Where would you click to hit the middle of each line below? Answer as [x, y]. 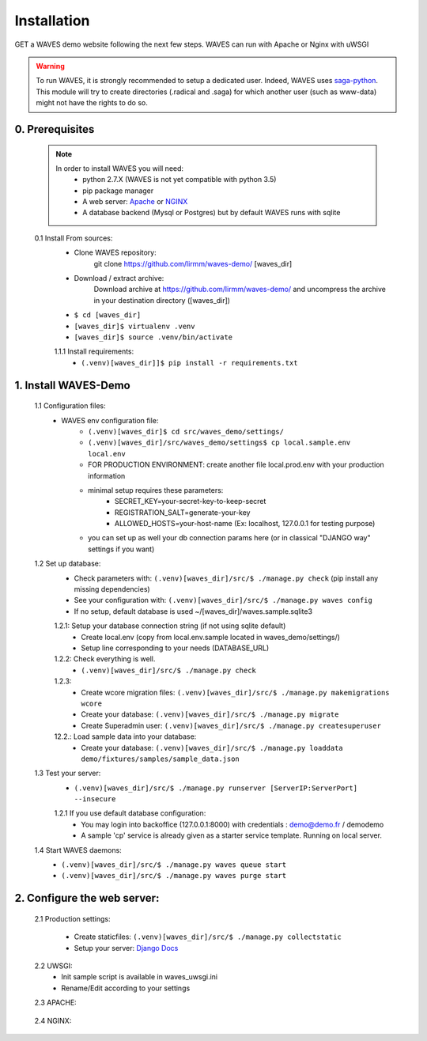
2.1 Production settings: [72, 918]
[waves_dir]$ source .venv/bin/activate [153, 337]
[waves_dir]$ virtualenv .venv [134, 326]
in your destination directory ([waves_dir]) [162, 300]
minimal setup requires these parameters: [156, 490]
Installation [52, 21]
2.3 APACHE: [55, 1003]
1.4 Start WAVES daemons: [78, 850]
